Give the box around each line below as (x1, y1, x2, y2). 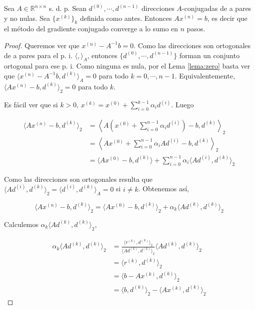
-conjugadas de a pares (182, 3, 252, 13)
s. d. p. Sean (49, 3, 86, 13)
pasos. (186, 23, 205, 34)
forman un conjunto (179, 50, 240, 60)
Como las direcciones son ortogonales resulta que (4, 173, 153, 184)
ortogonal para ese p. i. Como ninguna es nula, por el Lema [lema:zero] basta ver (4, 61, 251, 71)
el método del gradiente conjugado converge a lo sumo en (4, 23, 178, 34)
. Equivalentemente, (174, 70, 235, 80)
